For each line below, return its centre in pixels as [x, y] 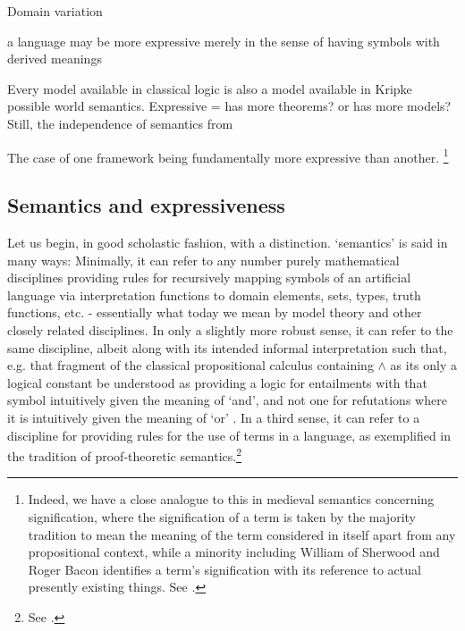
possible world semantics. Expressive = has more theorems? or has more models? [229, 106]
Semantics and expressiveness [146, 205]
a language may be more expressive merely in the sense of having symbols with [224, 41]
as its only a [424, 365]
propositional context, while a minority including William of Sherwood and [234, 552]
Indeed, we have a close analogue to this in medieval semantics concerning [231, 499]
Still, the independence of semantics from [120, 123]
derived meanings [55, 59]
